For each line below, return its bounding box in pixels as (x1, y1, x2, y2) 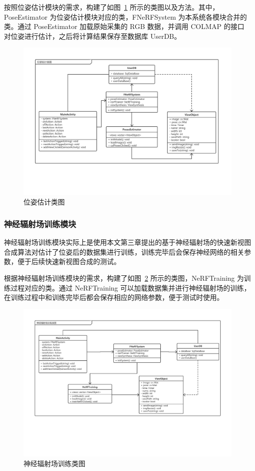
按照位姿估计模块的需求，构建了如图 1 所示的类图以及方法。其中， (4, 2, 219, 12)
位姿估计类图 (24, 197, 65, 207)
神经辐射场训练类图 (24, 458, 85, 468)
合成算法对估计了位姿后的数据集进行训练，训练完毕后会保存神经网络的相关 (4, 246, 244, 257)
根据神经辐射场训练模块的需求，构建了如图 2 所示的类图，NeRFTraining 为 (4, 272, 244, 283)
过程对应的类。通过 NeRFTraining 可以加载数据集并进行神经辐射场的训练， (10, 282, 251, 293)
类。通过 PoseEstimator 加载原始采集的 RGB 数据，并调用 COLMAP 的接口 (4, 21, 245, 31)
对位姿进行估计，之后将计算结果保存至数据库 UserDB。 (4, 30, 181, 41)
